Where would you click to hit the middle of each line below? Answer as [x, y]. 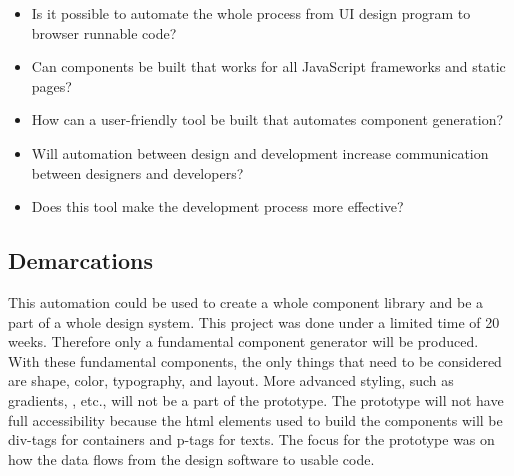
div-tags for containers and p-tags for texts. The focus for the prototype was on [251, 439]
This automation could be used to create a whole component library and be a [246, 301]
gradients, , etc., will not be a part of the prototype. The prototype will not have [256, 399]
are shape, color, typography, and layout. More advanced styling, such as [231, 380]
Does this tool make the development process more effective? [217, 206]
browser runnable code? [104, 32]
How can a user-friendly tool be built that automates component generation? [267, 119]
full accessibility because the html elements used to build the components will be [255, 419]
